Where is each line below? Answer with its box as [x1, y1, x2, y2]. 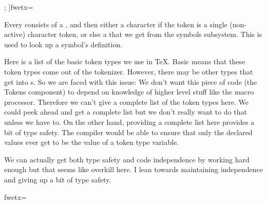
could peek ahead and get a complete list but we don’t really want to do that [4, 106, 247, 117]
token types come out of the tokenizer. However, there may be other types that [4, 66, 253, 77]
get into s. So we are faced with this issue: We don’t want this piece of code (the [4, 76, 257, 87]
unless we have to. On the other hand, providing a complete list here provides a [4, 116, 255, 127]
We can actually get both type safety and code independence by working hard [4, 154, 250, 164]
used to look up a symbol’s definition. [4, 39, 123, 49]
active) [4, 29, 26, 40]
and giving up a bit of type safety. [4, 174, 111, 184]
